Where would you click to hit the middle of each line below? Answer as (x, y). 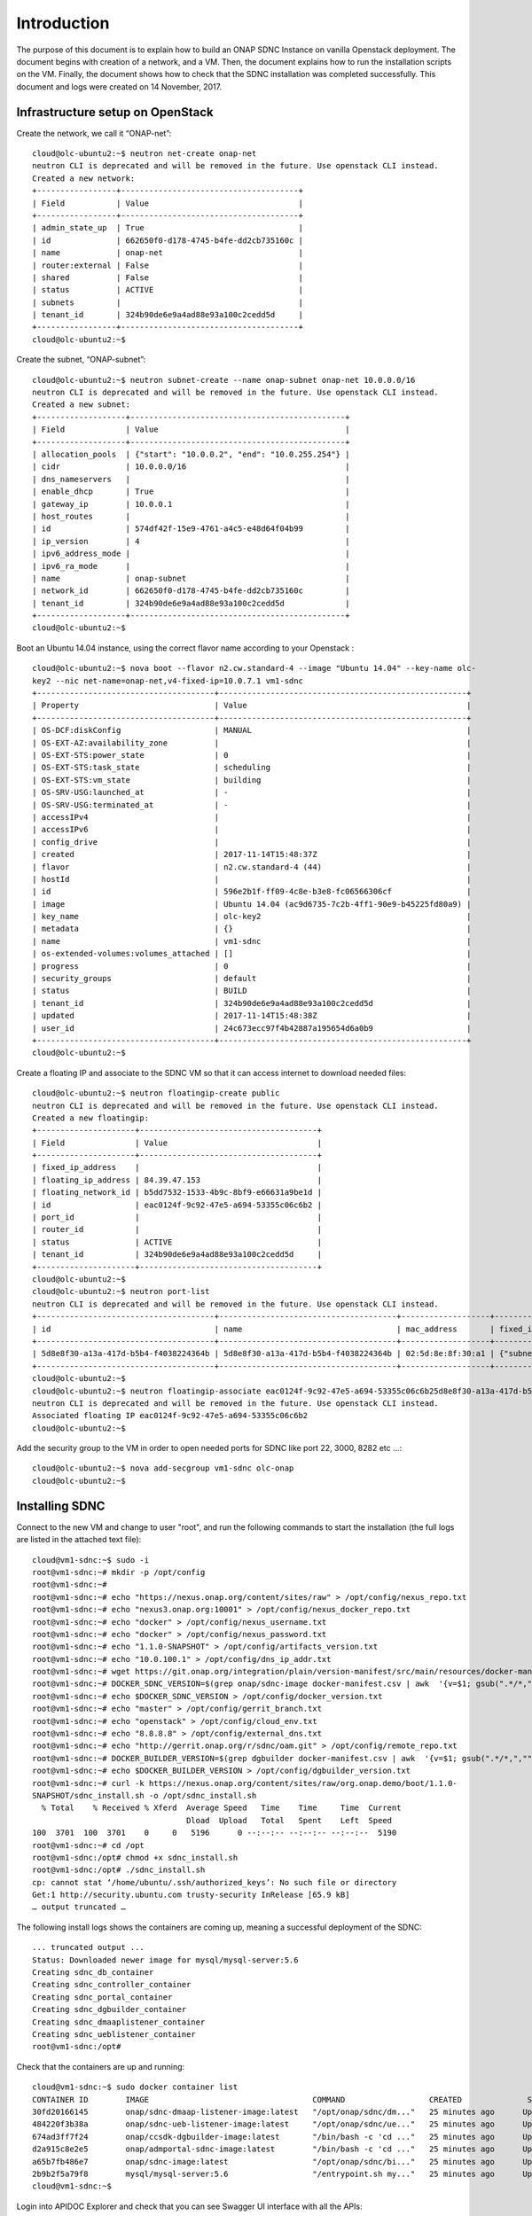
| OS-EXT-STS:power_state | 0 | (252, 755)
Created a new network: (84, 178)
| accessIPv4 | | (252, 817)
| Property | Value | (252, 706)
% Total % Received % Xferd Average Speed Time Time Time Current (221, 1808)
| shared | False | (168, 277)
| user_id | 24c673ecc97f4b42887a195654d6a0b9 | (252, 1028)
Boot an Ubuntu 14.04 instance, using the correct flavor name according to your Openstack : (185, 648)
